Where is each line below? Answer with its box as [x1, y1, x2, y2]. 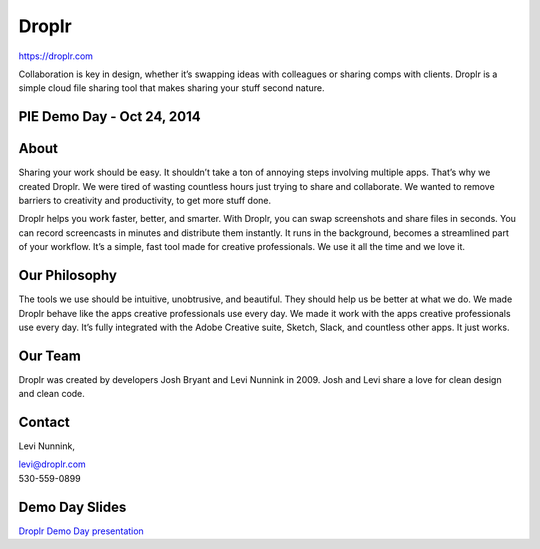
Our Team [18, 347, 82, 364]
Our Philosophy [18, 267, 117, 284]
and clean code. [18, 388, 85, 400]
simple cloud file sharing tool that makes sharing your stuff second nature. [18, 82, 325, 94]
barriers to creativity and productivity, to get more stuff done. [18, 195, 272, 207]
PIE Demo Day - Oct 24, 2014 [18, 108, 201, 125]
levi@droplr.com [18, 458, 87, 470]
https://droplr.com [18, 50, 94, 62]
